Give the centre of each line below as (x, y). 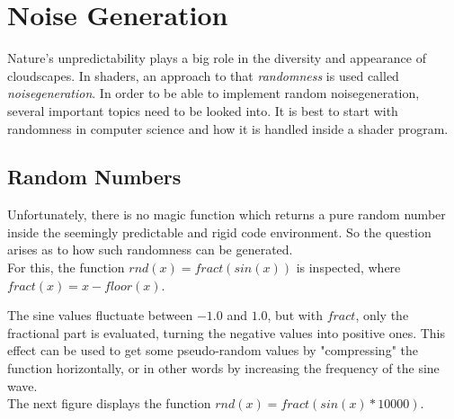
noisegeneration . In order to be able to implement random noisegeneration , (214, 93)
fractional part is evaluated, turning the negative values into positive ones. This (227, 332)
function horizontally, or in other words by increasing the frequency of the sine (223, 368)
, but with (295, 315)
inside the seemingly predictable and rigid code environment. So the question (219, 232)
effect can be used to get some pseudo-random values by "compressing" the (213, 350)
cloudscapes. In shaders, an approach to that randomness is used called (203, 75)
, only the (382, 315)
